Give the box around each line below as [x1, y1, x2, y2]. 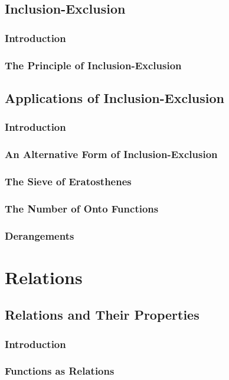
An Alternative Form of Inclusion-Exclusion [5, 147, 218, 162]
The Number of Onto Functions [5, 201, 159, 215]
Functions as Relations [5, 363, 114, 378]
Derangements [5, 228, 74, 243]
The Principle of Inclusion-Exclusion [5, 57, 182, 72]
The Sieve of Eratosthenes [5, 173, 132, 188]
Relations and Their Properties [5, 305, 199, 324]
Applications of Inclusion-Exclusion [5, 88, 224, 107]
